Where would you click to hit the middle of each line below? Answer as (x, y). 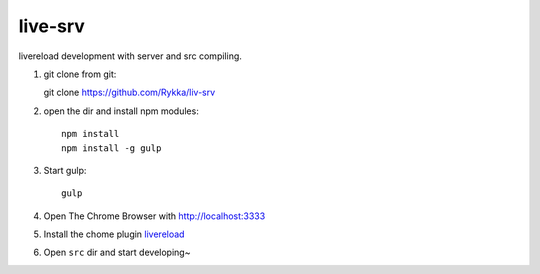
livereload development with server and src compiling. (130, 56)
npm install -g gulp (111, 148)
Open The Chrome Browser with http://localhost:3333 (154, 216)
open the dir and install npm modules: (121, 111)
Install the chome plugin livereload (114, 234)
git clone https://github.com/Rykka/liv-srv (129, 92)
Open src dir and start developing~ (117, 252)
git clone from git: (80, 74)
